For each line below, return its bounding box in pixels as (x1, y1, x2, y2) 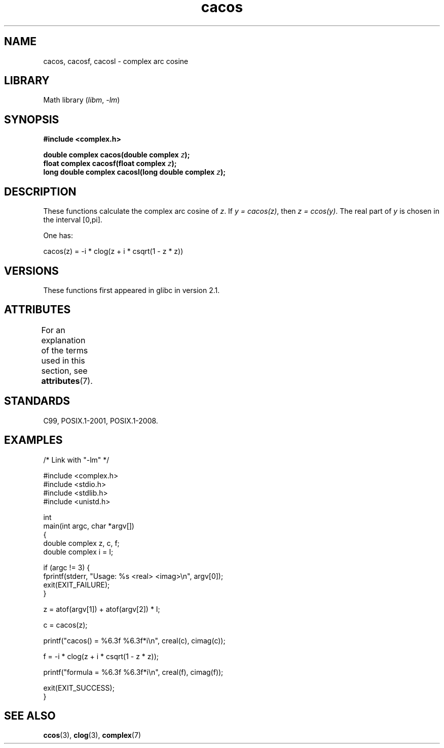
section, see (41, 365, 88, 376)
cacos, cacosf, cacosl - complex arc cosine (43, 56, 189, 66)
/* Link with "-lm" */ (43, 455, 109, 464)
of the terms (41, 345, 88, 355)
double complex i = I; (43, 547, 114, 556)
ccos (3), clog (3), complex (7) (43, 731, 141, 740)
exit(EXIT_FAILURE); (43, 580, 110, 589)
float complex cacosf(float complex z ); (43, 159, 177, 168)
